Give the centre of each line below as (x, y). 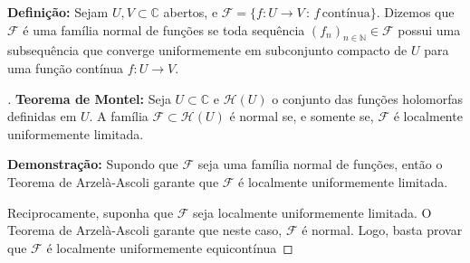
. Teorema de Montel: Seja (89, 98)
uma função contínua (65, 67)
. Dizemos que (415, 12)
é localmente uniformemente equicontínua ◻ (170, 247)
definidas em (42, 116)
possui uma (429, 29)
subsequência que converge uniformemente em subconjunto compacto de (207, 50)
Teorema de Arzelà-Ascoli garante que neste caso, (145, 230)
